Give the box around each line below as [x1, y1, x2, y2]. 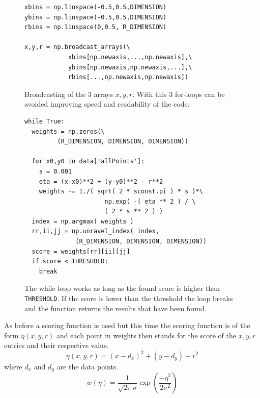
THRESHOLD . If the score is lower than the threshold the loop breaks [24, 293, 233, 304]
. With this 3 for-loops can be [132, 88, 225, 99]
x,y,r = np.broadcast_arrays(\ [24, 43, 130, 51]
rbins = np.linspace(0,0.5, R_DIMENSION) [24, 23, 167, 31]
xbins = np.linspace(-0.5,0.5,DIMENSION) [24, 4, 167, 11]
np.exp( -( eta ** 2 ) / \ [104, 197, 196, 205]
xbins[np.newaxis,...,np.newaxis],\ [68, 53, 192, 61]
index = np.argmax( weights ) [32, 217, 134, 225]
